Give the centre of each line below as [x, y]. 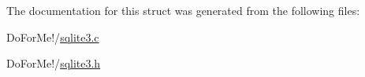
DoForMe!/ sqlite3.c [53, 37]
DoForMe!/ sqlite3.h [54, 63]
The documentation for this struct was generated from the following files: [183, 10]
